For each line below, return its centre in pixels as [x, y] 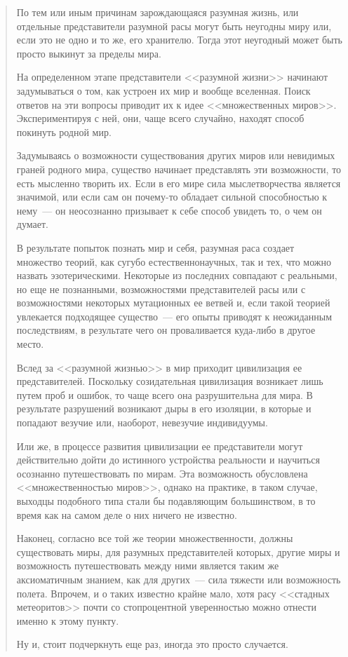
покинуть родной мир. [64, 131]
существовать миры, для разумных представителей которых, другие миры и [178, 551]
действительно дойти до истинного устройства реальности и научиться [168, 460]
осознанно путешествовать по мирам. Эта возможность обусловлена [162, 473]
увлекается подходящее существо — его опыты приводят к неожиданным [174, 316]
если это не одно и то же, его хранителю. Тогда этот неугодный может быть [179, 40]
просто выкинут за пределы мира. [89, 53]
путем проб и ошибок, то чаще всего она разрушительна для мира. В [165, 394]
